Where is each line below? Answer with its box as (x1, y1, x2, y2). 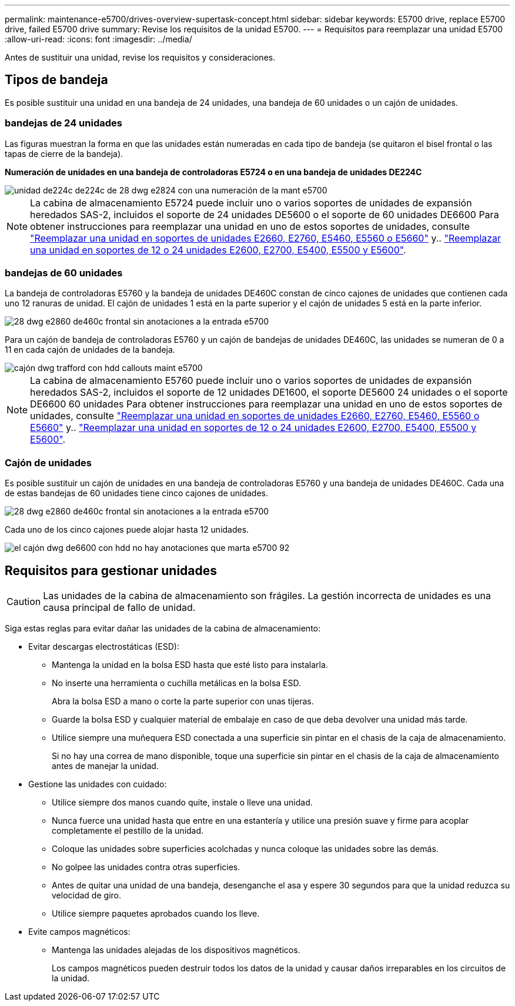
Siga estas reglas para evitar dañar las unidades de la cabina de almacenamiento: (5, 623, 320, 633)
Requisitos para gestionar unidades (5, 563, 218, 578)
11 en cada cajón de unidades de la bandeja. (5, 345, 175, 355)
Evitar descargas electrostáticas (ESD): (28, 641, 179, 651)
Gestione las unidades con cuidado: (28, 778, 167, 789)
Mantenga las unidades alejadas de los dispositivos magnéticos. (52, 944, 300, 955)
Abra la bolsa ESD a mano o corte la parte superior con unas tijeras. (52, 696, 314, 706)
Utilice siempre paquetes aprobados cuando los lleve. (52, 908, 260, 918)
